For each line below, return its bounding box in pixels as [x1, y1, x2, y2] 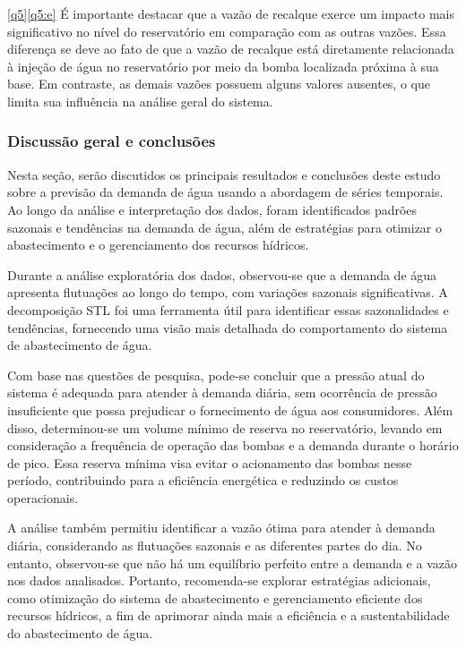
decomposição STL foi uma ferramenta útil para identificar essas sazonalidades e [7, 300, 449, 319]
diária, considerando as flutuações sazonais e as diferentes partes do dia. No [7, 536, 422, 555]
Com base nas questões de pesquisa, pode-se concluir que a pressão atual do [7, 365, 425, 384]
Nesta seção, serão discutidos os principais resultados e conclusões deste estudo [7, 165, 441, 183]
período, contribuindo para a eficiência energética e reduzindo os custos [7, 471, 399, 490]
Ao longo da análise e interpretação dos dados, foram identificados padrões [7, 200, 418, 218]
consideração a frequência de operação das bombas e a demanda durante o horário [7, 436, 459, 455]
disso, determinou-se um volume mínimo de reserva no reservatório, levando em [7, 418, 443, 437]
